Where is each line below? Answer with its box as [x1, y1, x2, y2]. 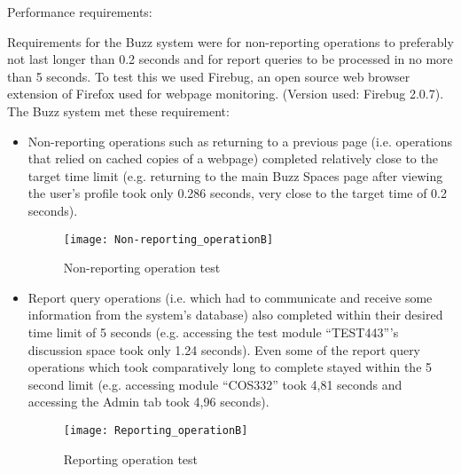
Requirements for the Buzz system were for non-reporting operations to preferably [7, 32, 454, 51]
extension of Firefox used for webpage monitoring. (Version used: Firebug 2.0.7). [7, 84, 444, 103]
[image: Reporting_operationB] [63, 423, 248, 437]
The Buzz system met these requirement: [7, 101, 230, 120]
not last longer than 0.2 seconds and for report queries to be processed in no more [7, 50, 453, 68]
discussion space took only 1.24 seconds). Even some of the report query [27, 340, 421, 359]
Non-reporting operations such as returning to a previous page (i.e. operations [27, 131, 453, 150]
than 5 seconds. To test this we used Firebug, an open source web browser [7, 67, 410, 85]
